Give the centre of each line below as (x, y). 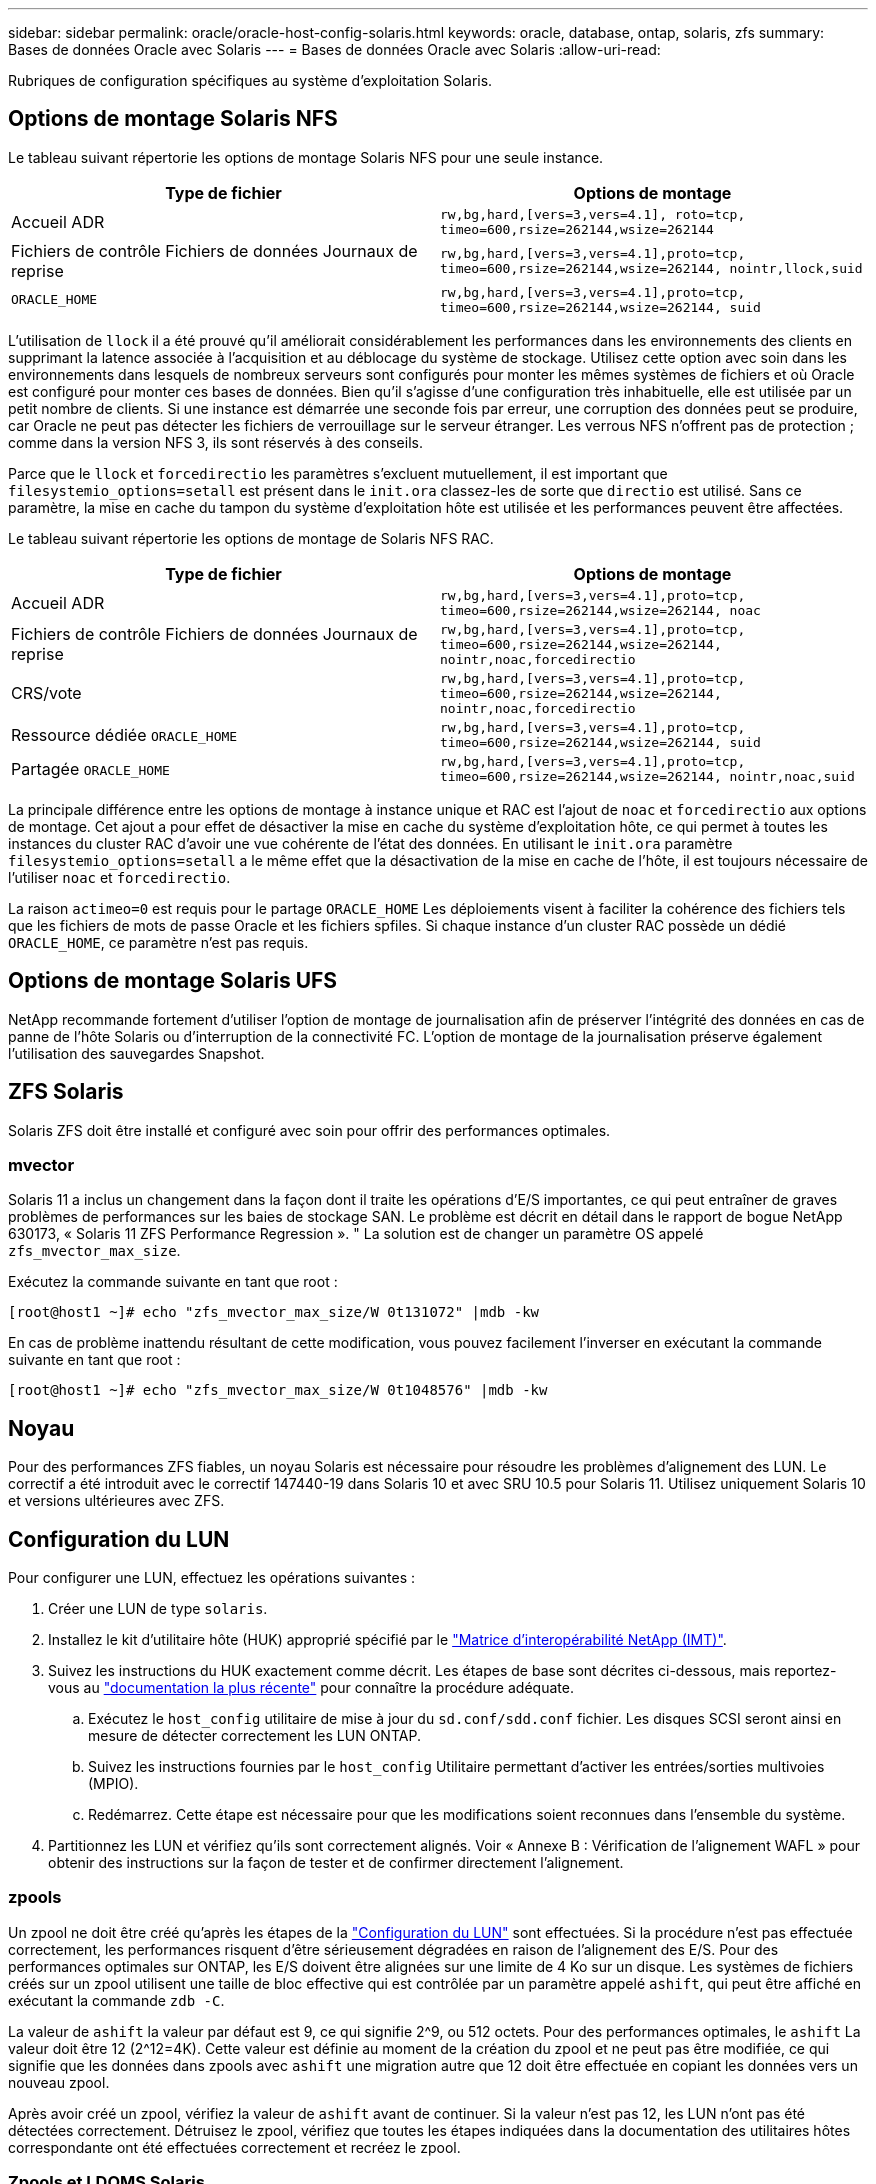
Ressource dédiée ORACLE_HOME (124, 734)
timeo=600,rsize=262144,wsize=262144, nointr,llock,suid (651, 268)
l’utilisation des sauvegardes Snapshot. (136, 1053)
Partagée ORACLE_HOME (90, 768)
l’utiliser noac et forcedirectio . (119, 877)
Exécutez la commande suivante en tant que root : (173, 1282)
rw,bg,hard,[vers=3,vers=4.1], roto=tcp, (593, 214)
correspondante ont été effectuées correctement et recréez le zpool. (234, 2147)
